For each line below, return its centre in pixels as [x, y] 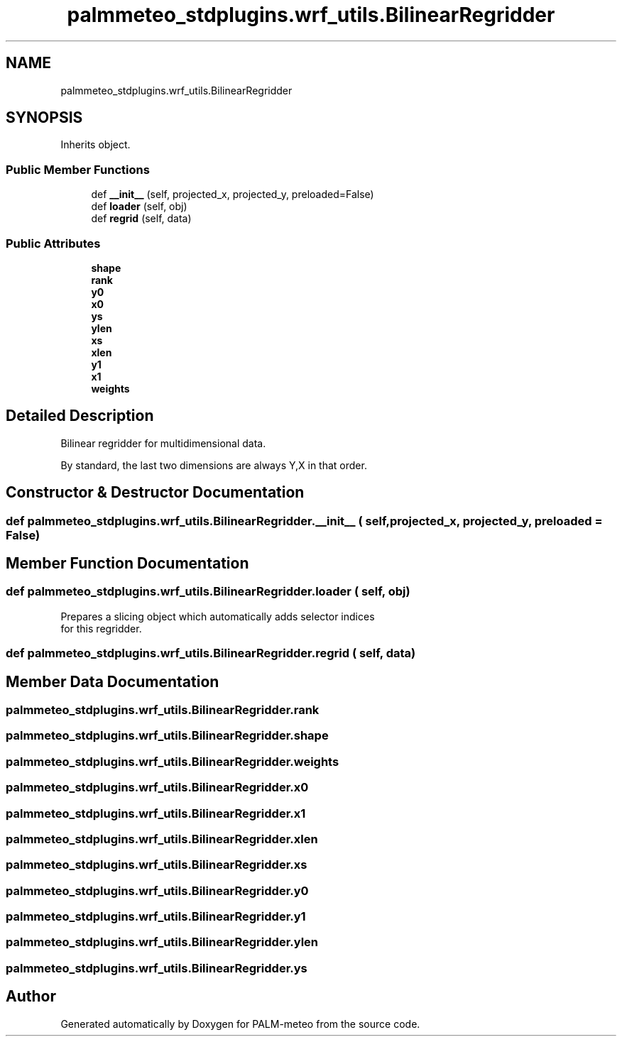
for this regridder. [101, 628]
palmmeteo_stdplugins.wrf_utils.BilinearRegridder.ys [157, 968]
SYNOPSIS [44, 118]
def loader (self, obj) [139, 207]
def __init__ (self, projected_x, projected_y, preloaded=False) [233, 194]
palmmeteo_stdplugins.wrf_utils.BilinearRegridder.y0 [157, 890]
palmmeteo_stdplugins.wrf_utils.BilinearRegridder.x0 [157, 788]
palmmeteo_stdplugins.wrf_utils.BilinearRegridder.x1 [156, 813]
